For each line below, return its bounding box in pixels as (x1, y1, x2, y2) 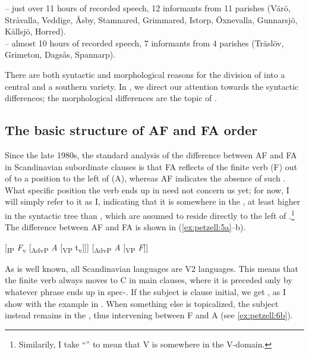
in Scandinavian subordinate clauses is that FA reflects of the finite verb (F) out (5, 160, 298, 173)
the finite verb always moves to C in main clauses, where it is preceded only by (5, 274, 292, 286)
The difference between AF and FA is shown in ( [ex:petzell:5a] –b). (5, 221, 246, 233)
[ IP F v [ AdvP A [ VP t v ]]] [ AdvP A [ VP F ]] (5, 240, 149, 255)
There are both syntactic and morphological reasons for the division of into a (5, 68, 285, 80)
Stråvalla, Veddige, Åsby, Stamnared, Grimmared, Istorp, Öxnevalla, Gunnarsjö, (5, 13, 298, 26)
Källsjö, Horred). (5, 25, 66, 37)
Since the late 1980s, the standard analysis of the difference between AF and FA (5, 148, 297, 161)
